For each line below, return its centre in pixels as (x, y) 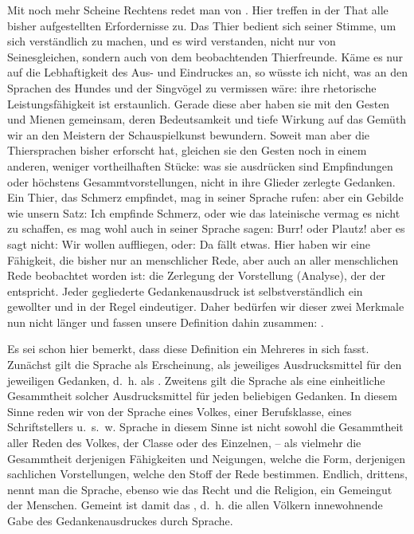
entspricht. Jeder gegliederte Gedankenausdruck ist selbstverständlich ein (185, 291)
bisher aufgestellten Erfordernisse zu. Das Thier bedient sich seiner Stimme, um (202, 25)
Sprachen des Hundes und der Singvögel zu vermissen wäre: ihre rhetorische (192, 87)
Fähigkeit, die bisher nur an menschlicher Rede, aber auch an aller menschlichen (203, 259)
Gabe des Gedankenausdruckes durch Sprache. (120, 520)
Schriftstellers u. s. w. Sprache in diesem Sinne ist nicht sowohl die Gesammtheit (205, 427)
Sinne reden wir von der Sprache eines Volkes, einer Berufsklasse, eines (180, 411)
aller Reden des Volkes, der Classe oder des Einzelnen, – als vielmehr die (184, 443)
